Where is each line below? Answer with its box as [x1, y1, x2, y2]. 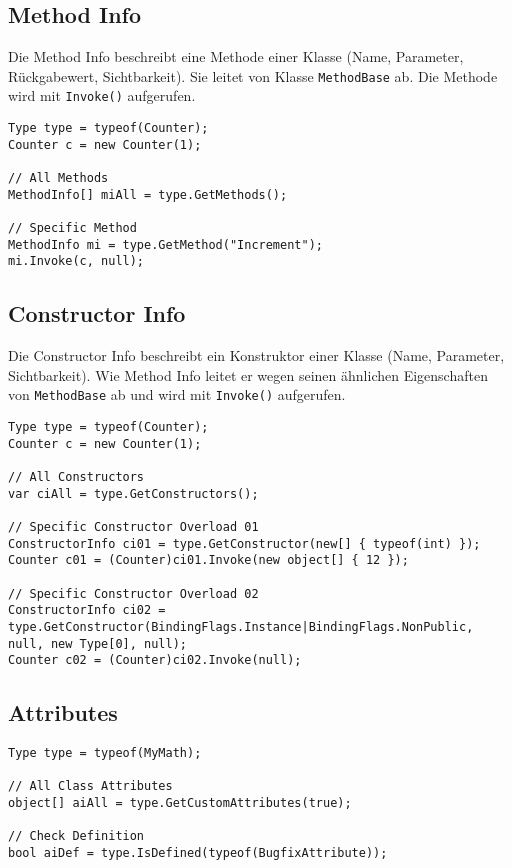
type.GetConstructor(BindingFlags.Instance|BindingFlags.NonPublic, [8, 619, 474, 634]
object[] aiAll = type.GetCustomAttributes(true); [8, 796, 352, 811]
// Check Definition [8, 829, 145, 844]
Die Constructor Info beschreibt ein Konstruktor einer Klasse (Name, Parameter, [8, 345, 505, 366]
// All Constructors [8, 470, 145, 485]
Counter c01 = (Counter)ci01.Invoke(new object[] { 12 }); [8, 553, 409, 568]
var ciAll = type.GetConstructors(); [8, 486, 259, 501]
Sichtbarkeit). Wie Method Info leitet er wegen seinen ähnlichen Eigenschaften [8, 364, 488, 385]
